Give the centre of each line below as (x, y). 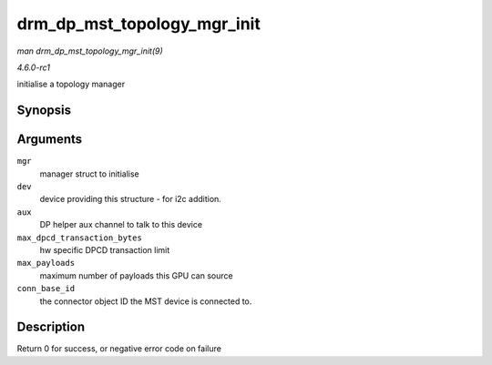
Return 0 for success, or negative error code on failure (119, 349)
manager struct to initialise (90, 174)
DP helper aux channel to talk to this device (121, 225)
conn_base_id (46, 289)
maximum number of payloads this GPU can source (136, 275)
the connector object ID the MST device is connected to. (146, 301)
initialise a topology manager (71, 84)
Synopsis (44, 111)
